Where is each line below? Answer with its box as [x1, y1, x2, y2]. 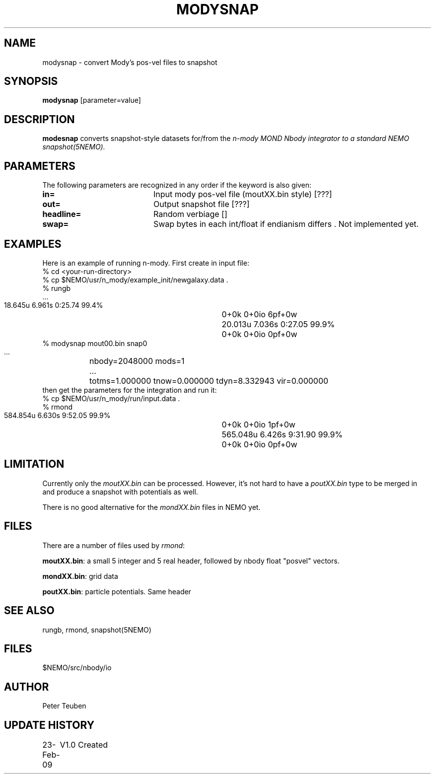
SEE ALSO [4, 604, 55, 617]
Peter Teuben [42, 702, 86, 710]
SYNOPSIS [4, 75, 58, 88]
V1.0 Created [60, 740, 108, 750]
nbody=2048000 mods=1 [89, 355, 185, 366]
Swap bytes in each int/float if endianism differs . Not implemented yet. [153, 219, 419, 229]
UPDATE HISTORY [4, 718, 95, 731]
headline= [42, 209, 81, 219]
